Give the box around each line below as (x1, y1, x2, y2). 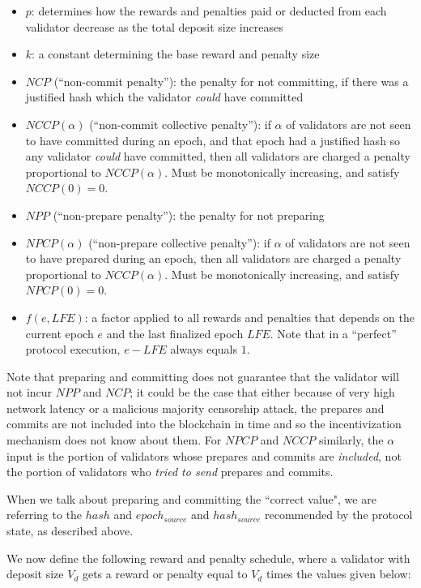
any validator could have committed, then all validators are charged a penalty (25, 148, 410, 165)
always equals (170, 341, 237, 358)
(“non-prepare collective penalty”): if (88, 234, 271, 251)
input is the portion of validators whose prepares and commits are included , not (6, 447, 402, 464)
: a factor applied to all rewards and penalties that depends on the (84, 308, 415, 325)
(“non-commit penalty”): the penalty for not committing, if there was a (53, 72, 409, 89)
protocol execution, (25, 341, 121, 358)
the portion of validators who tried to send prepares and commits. (6, 463, 334, 480)
